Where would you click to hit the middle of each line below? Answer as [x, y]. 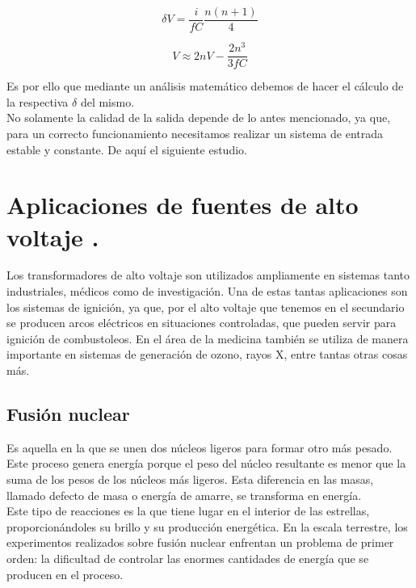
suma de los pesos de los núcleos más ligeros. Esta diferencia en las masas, [190, 479]
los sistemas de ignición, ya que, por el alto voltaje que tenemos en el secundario [206, 307]
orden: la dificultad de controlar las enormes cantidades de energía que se [188, 558]
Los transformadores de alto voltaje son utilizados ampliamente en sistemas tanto [208, 275]
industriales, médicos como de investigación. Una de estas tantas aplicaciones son [207, 291]
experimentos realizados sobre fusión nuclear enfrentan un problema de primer [200, 542]
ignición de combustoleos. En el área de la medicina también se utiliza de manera [208, 338]
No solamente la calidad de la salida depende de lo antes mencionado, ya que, [199, 118]
